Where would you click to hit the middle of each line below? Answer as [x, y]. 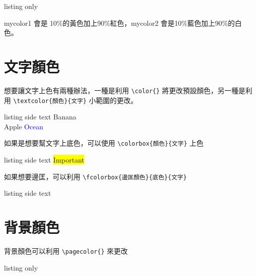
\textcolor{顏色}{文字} [50, 101]
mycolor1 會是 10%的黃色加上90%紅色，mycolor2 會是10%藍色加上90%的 [120, 23]
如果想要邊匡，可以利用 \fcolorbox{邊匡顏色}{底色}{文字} [96, 176]
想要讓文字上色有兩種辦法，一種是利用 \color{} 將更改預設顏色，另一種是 [125, 90]
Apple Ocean [24, 126]
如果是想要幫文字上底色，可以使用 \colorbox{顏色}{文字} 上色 [104, 143]
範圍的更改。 [117, 100]
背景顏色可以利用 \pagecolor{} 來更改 [66, 251]
